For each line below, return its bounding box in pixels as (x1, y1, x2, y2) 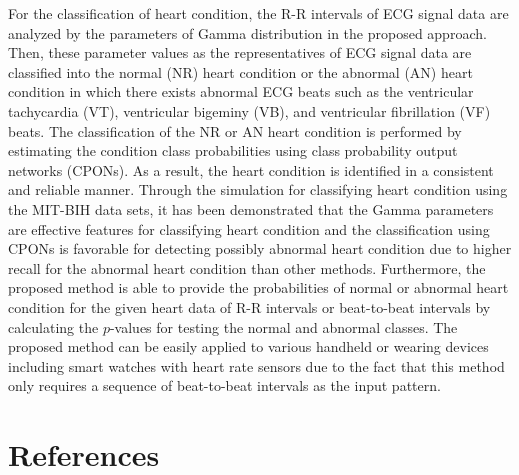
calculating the (8, 316, 99, 337)
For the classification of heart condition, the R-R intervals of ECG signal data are (8, 3, 509, 23)
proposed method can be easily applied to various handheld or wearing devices (8, 336, 489, 357)
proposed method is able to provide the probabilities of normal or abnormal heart (8, 277, 509, 298)
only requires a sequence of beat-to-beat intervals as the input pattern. (8, 375, 441, 396)
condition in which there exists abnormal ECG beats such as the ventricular (8, 81, 474, 102)
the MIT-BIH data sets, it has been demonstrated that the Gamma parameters (8, 198, 494, 219)
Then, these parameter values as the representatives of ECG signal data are (8, 42, 472, 63)
